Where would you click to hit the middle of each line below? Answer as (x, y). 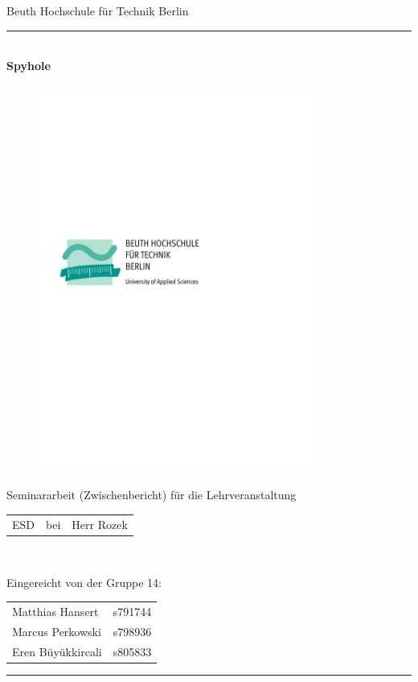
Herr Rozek (100, 524)
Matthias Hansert (55, 611)
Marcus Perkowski (57, 631)
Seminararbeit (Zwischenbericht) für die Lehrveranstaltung (152, 495)
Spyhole (29, 66)
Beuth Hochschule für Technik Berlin (98, 10)
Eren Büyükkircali (57, 651)
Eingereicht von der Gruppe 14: (84, 582)
